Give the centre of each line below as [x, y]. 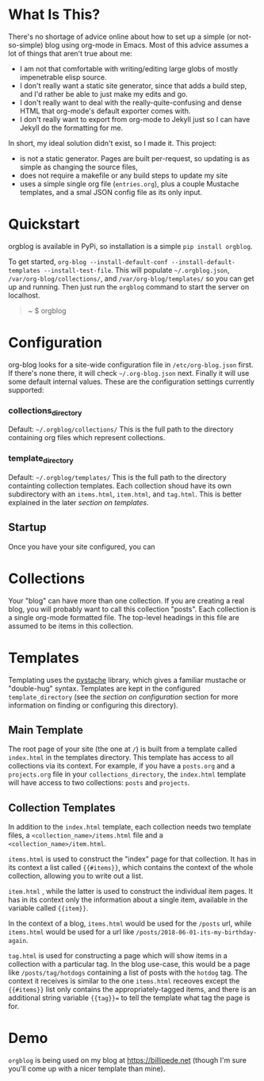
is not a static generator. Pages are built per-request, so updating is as [134, 158]
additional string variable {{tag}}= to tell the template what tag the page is [129, 998]
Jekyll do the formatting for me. [71, 128]
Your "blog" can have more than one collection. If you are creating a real [126, 600]
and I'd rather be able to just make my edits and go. [104, 94]
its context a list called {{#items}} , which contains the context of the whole [131, 868]
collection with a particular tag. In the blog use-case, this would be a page [129, 964]
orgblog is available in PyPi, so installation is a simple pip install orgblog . [130, 246]
